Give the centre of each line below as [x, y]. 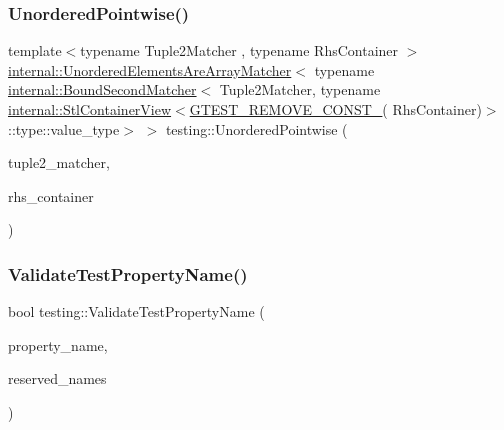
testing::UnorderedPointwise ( [256, 128]
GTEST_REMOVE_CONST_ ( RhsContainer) [335, 109]
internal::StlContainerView [90, 109]
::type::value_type [64, 128]
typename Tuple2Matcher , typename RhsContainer [239, 50]
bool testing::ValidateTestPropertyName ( [136, 311]
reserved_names [57, 378]
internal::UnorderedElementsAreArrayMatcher [150, 69]
